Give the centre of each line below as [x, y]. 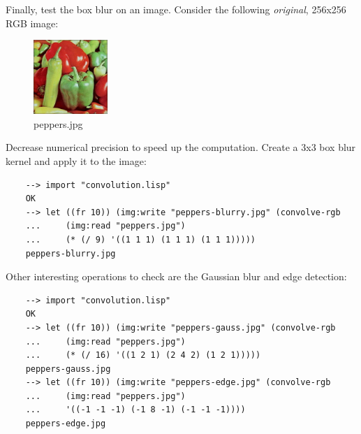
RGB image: [32, 23]
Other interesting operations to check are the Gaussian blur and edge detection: [176, 276]
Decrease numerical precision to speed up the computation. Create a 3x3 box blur [181, 147]
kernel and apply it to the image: [76, 160]
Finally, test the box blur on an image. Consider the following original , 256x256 [176, 9]
